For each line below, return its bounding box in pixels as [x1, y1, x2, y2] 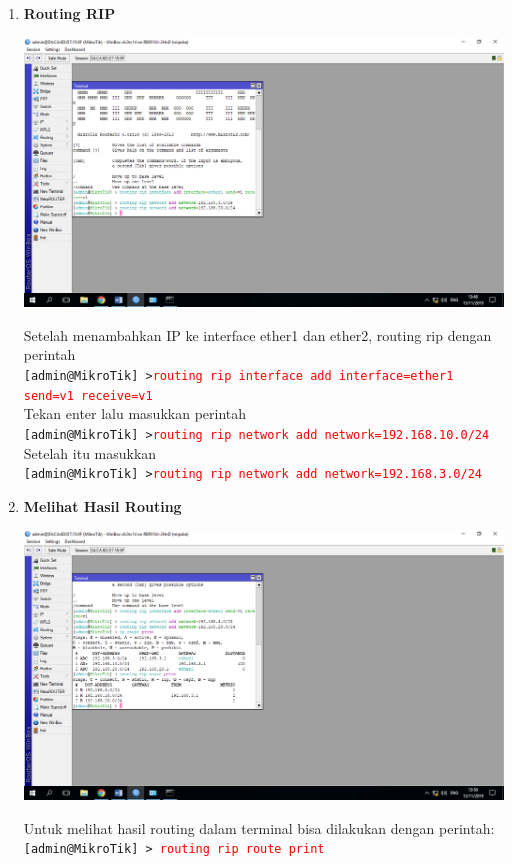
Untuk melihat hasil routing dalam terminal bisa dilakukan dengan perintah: [23, 817, 495, 838]
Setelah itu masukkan [23, 442, 157, 463]
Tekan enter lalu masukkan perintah [23, 403, 247, 424]
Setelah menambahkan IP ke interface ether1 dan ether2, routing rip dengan [23, 324, 492, 345]
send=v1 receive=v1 [23, 388, 153, 403]
